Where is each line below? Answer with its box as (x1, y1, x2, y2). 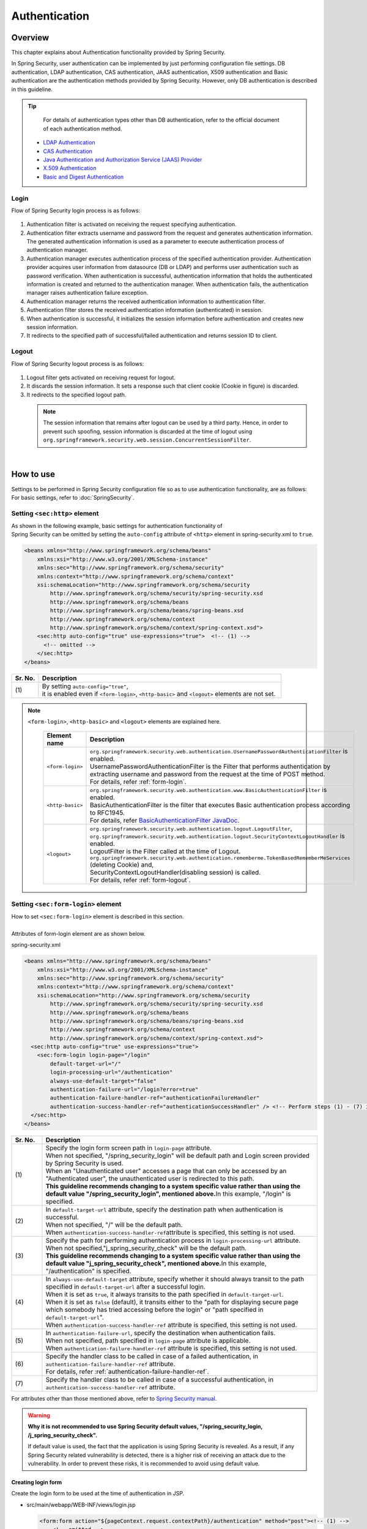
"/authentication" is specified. (45, 1267, 132, 1275)
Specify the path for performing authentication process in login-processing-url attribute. (45, 1236, 301, 1245)
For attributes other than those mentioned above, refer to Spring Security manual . (11, 1394, 217, 1402)
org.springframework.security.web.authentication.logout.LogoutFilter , (89, 824, 293, 833)
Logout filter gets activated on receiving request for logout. (26, 374, 176, 381)
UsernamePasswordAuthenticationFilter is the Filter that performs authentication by (89, 762, 331, 771)
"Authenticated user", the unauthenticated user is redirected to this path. (45, 1174, 255, 1183)
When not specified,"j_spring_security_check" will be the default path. (45, 1243, 247, 1252)
